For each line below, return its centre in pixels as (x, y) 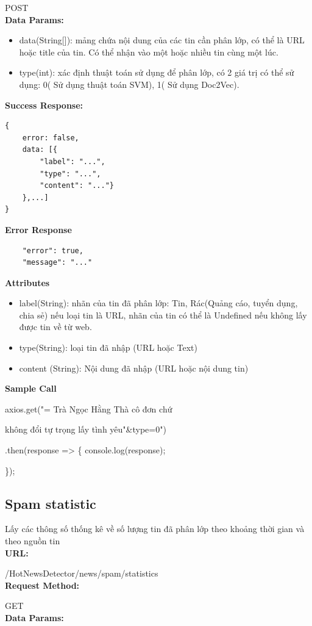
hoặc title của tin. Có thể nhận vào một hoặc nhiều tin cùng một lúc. (149, 52)
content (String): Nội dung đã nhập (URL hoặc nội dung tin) (134, 368)
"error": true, (53, 250)
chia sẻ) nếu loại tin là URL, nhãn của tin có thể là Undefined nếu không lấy (163, 315)
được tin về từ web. (55, 327)
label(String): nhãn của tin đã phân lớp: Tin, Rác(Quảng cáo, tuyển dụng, (158, 303)
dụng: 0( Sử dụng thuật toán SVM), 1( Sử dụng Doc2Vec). (129, 84)
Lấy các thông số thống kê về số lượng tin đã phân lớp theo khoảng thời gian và (155, 529)
